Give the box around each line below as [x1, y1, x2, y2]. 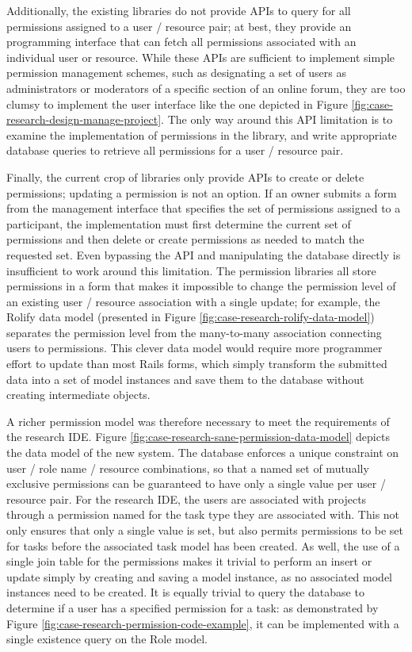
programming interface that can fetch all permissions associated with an [6, 33, 357, 50]
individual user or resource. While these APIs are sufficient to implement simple [6, 48, 395, 65]
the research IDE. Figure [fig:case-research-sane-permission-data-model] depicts [6, 428, 390, 445]
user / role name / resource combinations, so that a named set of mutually [6, 459, 369, 476]
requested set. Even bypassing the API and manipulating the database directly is [6, 246, 401, 263]
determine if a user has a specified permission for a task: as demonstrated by [6, 599, 379, 616]
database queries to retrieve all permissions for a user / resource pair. [6, 142, 344, 159]
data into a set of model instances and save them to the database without [6, 370, 364, 387]
